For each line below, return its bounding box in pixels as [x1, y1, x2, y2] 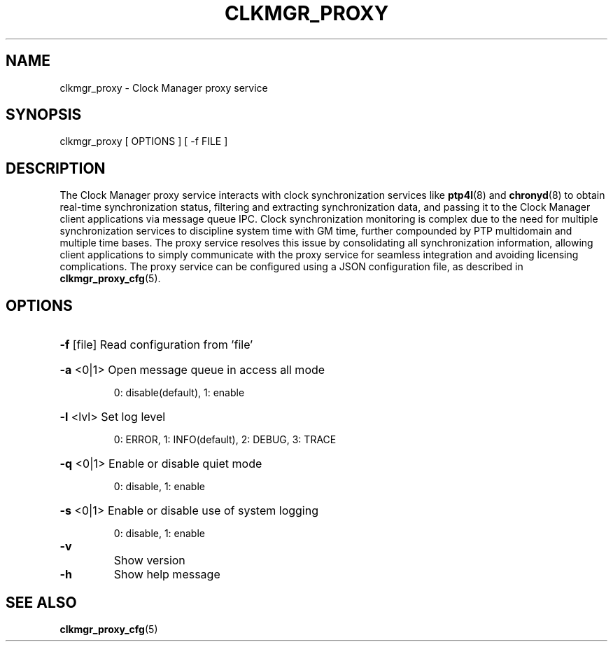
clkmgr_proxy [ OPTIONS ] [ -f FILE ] [59, 135, 228, 148]
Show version [113, 553, 185, 568]
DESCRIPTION [6, 159, 106, 177]
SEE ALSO [6, 593, 77, 611]
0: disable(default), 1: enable [113, 387, 245, 399]
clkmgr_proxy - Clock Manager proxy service [59, 81, 268, 94]
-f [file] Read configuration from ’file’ [59, 338, 253, 352]
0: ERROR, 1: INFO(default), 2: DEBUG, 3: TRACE [113, 433, 337, 446]
